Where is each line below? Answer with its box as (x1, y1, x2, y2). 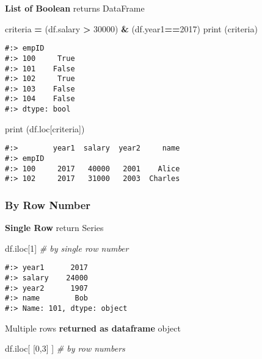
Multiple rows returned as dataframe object (5, 321, 181, 334)
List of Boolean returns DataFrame (5, 2, 145, 14)
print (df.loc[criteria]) (5, 122, 85, 135)
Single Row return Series (5, 221, 104, 234)
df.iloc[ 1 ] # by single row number (5, 241, 129, 254)
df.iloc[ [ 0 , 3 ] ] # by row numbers (5, 342, 125, 355)
